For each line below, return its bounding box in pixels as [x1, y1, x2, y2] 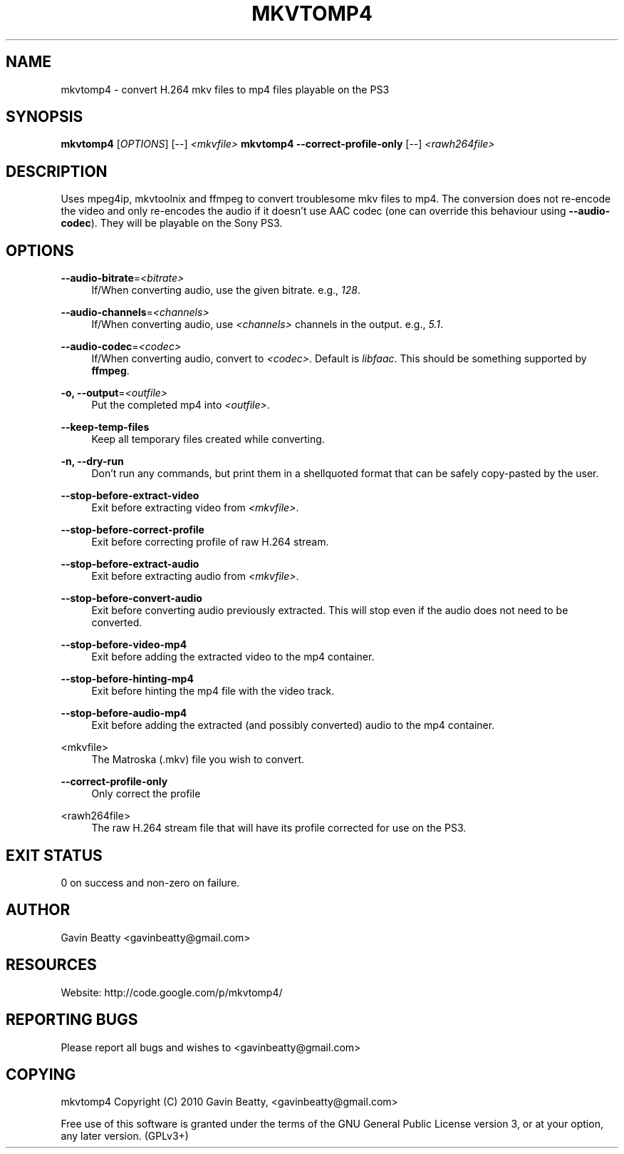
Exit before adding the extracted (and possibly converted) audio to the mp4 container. [91, 719, 495, 732]
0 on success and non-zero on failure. [61, 876, 240, 889]
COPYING [6, 1065, 76, 1083]
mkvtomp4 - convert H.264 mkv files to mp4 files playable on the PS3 [61, 83, 390, 96]
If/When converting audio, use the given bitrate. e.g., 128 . [91, 284, 361, 297]
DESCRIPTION [6, 162, 108, 180]
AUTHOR [6, 901, 71, 919]
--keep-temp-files [61, 421, 150, 434]
